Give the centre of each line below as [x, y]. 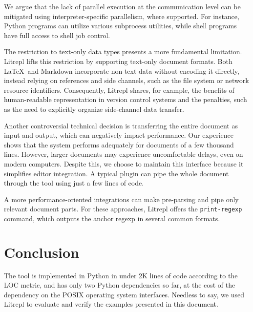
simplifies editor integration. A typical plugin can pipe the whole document [116, 173]
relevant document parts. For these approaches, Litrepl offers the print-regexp [123, 209]
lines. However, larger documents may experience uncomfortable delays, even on [124, 154]
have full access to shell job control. [57, 35]
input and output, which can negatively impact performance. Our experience [119, 135]
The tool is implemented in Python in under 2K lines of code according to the [121, 275]
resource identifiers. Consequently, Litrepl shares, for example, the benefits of [119, 90]
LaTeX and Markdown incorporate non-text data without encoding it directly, [122, 71]
